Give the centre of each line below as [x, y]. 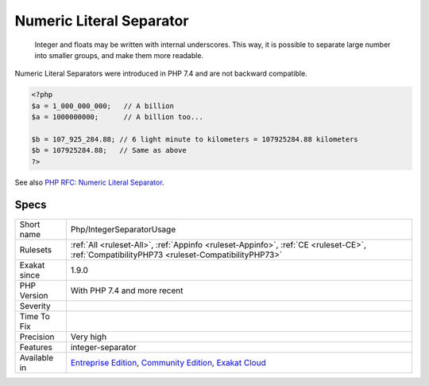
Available [37, 357]
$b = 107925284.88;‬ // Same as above [109, 150]
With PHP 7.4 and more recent [127, 290]
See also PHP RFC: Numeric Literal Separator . [89, 182]
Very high [89, 337]
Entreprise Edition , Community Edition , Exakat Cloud [168, 362]
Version [34, 295]
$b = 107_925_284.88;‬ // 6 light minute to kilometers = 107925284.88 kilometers [195, 139]
